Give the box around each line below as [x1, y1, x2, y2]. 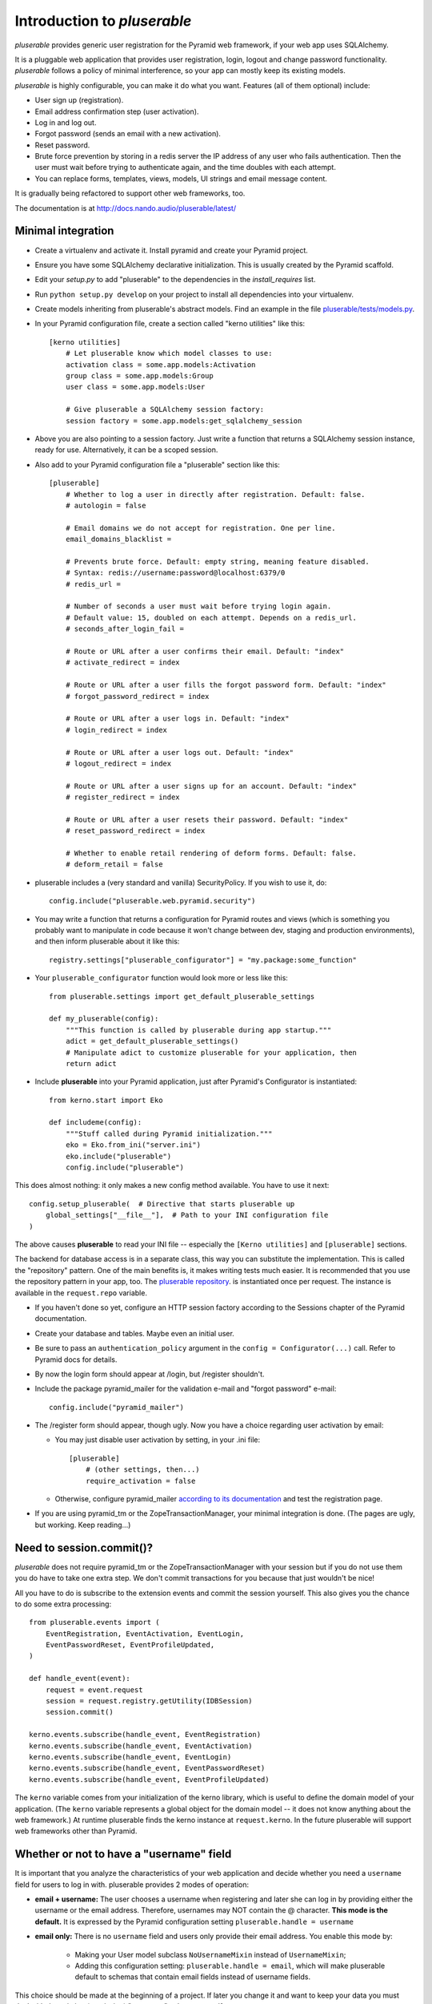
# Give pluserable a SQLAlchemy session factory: [65, 405, 264, 414]
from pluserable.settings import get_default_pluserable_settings [49, 992, 315, 1001]
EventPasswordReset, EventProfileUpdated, [45, 1640, 215, 1650]
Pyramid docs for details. [34, 1355, 118, 1364]
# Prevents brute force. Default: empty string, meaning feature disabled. [65, 557, 370, 566]
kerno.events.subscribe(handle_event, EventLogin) [29, 1752, 232, 1761]
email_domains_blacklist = [65, 535, 172, 544]
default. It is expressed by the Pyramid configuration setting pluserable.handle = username [34, 1917, 354, 1926]
